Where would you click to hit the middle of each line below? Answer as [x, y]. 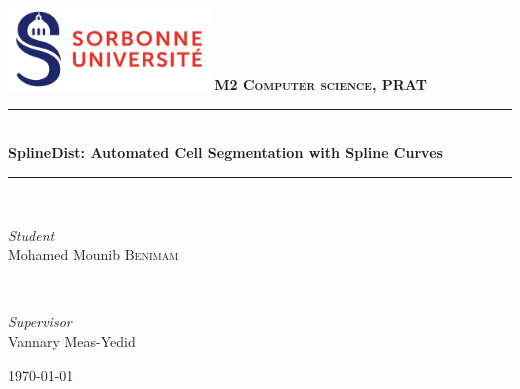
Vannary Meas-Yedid [72, 340]
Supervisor [40, 321]
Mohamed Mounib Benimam [93, 254]
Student [31, 234]
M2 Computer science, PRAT [320, 84]
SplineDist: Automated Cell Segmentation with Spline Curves [225, 152]
